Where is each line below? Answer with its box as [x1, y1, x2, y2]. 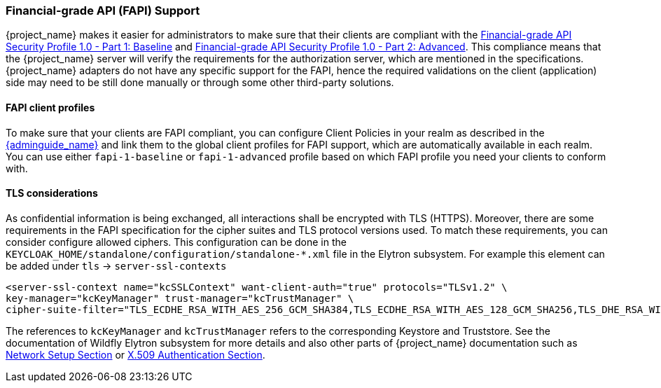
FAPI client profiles [6, 101, 95, 113]
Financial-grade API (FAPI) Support [6, 4, 200, 18]
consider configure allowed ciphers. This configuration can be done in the [6, 235, 347, 248]
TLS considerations [6, 187, 98, 200]
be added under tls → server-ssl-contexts [6, 259, 227, 272]
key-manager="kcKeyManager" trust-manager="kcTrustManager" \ [6, 292, 354, 304]
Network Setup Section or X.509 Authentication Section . [6, 348, 265, 361]
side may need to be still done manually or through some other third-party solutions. [6, 76, 394, 89]
